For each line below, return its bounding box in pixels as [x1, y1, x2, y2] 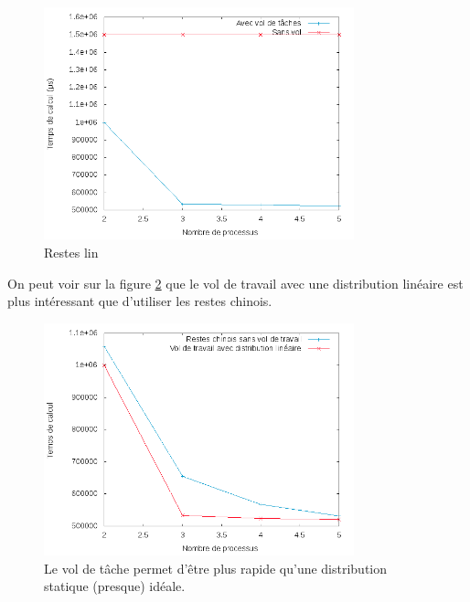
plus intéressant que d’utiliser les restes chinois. [7, 291, 272, 311]
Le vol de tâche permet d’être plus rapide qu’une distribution [44, 558, 388, 577]
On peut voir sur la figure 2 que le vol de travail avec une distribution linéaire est [7, 273, 464, 292]
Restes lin [44, 242, 99, 261]
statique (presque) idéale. [44, 576, 186, 596]
